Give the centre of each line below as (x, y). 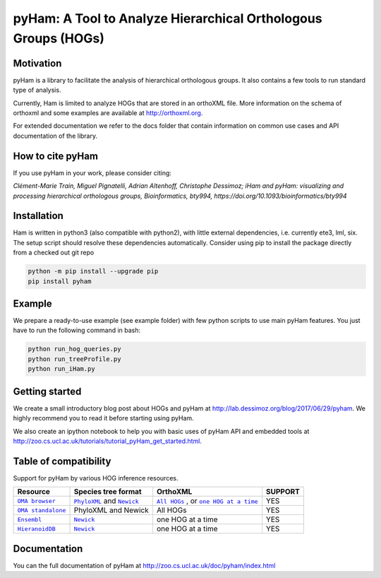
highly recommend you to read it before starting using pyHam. (103, 418)
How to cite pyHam (56, 156)
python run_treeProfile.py (74, 359)
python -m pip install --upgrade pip (93, 271)
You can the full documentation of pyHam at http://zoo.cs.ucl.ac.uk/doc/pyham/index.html (144, 565)
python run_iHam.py (61, 369)
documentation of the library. (55, 136)
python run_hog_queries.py (74, 349)
